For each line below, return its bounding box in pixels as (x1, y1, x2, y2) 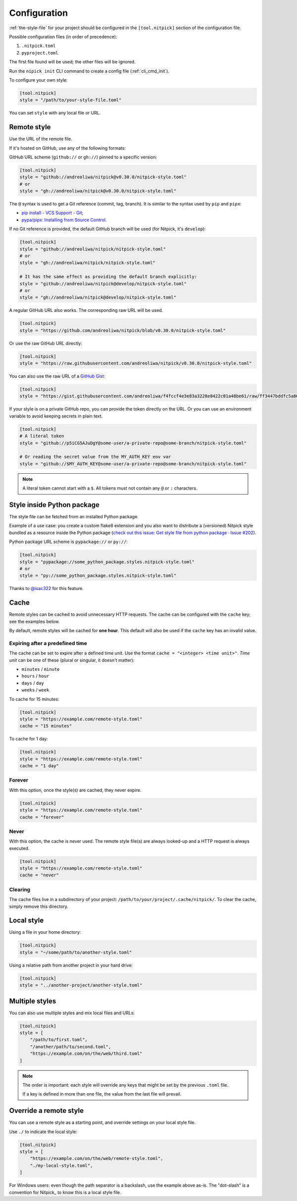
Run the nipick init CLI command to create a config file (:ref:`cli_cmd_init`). (9, 68, 169, 74)
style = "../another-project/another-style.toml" (19, 983, 143, 988)
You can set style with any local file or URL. (9, 110, 101, 116)
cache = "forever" (19, 814, 64, 820)
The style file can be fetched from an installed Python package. (9, 514, 139, 520)
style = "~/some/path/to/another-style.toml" (19, 950, 132, 955)
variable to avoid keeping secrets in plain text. (9, 413, 103, 419)
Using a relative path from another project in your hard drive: (9, 962, 133, 968)
